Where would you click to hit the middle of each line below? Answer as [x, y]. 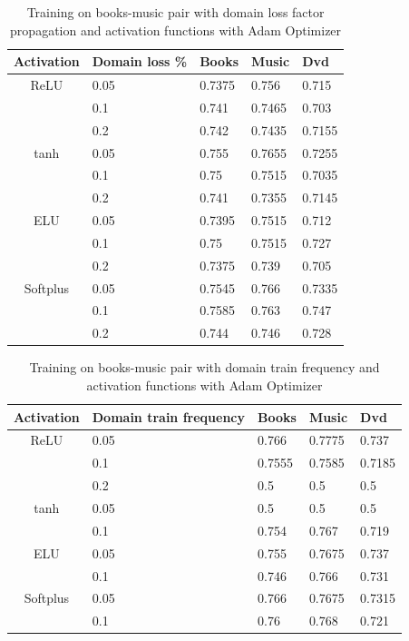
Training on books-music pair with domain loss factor [175, 12]
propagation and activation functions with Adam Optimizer [176, 30]
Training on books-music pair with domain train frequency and [204, 367]
